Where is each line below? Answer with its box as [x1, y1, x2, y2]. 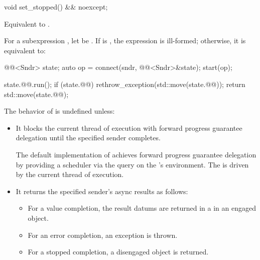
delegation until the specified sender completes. [16, 132, 161, 143]
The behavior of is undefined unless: [4, 106, 115, 116]
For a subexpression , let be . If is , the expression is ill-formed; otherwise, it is [4, 35, 246, 46]
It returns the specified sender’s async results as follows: [16, 186, 188, 196]
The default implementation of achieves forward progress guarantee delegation [16, 149, 256, 159]
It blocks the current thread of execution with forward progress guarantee [16, 122, 242, 133]
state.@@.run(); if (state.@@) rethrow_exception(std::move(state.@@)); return [4, 78, 245, 89]
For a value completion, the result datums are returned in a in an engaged [28, 203, 256, 213]
